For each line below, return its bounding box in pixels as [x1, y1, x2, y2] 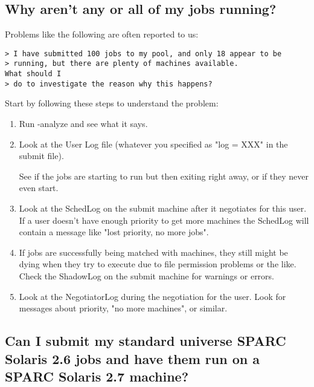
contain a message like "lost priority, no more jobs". [19, 226, 209, 238]
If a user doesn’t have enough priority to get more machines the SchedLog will [19, 213, 309, 226]
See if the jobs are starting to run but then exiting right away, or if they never [19, 169, 309, 182]
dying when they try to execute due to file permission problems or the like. [19, 258, 296, 270]
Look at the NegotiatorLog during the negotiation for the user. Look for [19, 290, 286, 302]
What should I [5, 70, 62, 79]
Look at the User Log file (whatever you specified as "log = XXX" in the [19, 137, 288, 150]
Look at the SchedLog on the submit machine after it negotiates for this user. [19, 201, 307, 214]
